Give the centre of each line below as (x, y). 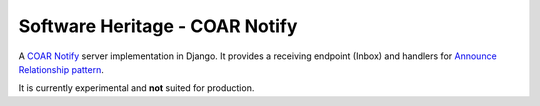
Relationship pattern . (61, 69)
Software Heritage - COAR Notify (158, 26)
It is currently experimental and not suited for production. (136, 88)
